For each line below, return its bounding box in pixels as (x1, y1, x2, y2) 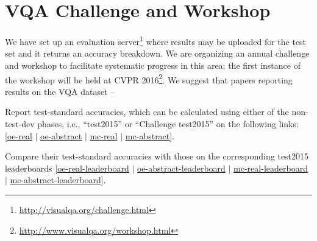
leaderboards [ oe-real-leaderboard (5, 161, 129, 174)
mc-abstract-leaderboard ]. (10, 173, 106, 186)
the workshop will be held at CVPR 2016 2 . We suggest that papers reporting (5, 71, 293, 86)
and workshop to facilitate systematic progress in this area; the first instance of (5, 58, 301, 71)
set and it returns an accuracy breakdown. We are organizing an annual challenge (5, 47, 310, 60)
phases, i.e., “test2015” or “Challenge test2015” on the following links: (37, 117, 299, 130)
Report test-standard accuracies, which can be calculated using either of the (5, 105, 289, 118)
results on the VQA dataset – (5, 85, 115, 97)
